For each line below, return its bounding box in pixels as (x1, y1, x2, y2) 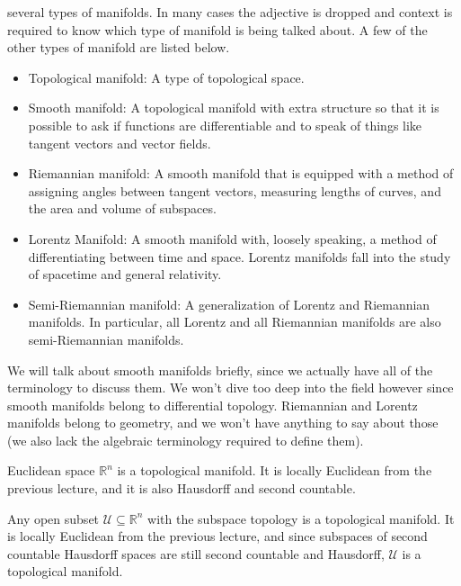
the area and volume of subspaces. (28, 199, 217, 218)
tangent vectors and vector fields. (28, 133, 211, 152)
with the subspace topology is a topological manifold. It (147, 509, 455, 527)
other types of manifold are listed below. (7, 38, 230, 57)
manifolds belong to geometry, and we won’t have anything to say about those (7, 413, 439, 432)
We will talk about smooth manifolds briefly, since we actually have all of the (7, 360, 433, 379)
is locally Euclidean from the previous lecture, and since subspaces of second (7, 527, 428, 545)
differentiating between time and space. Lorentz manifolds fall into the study (28, 247, 451, 266)
